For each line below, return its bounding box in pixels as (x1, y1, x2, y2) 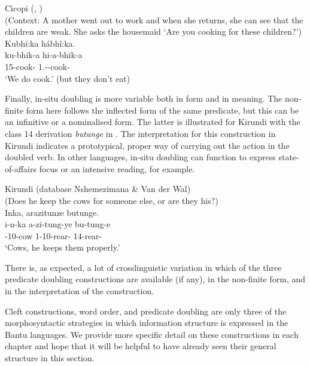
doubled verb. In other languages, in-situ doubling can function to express (5, 151, 276, 163)
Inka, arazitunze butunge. (5, 206, 99, 218)
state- (278, 151, 299, 163)
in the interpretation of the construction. (5, 285, 154, 297)
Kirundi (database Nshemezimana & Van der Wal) (5, 182, 191, 195)
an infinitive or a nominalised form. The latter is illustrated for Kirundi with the (5, 115, 300, 128)
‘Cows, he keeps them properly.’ (5, 241, 120, 254)
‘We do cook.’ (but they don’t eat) (5, 72, 130, 84)
